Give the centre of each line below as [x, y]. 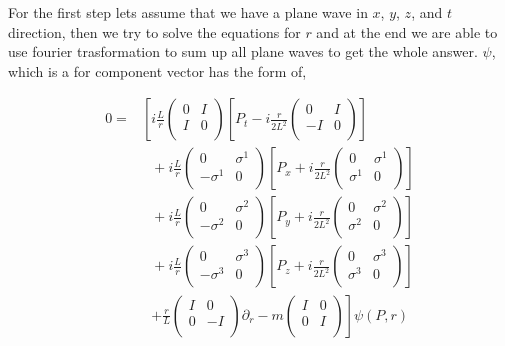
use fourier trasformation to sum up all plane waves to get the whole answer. [243, 51]
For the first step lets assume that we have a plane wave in [188, 12]
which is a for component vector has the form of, [157, 70]
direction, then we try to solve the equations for [154, 31]
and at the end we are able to [407, 31]
